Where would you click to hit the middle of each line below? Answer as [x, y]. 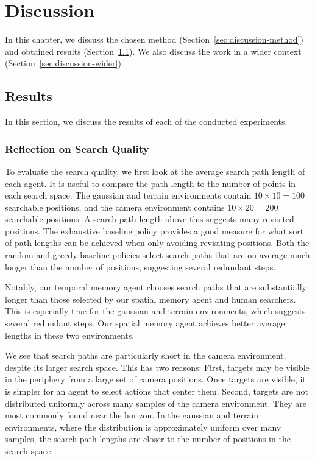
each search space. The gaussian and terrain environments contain [128, 195]
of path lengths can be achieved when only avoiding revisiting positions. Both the [157, 243]
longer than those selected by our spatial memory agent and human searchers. [150, 299]
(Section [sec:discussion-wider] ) [63, 63]
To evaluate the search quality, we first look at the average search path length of [155, 171]
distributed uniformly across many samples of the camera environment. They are [156, 403]
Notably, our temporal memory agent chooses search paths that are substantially [156, 287]
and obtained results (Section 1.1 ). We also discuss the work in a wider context [153, 51]
